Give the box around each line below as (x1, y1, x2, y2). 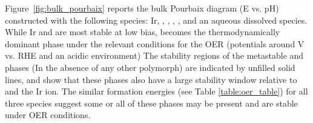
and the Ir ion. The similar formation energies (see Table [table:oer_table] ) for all (5, 85, 308, 98)
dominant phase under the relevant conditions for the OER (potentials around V (5, 37, 305, 50)
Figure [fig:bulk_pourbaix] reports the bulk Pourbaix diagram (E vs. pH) (5, 2, 279, 14)
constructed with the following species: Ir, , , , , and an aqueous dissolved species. (5, 13, 308, 26)
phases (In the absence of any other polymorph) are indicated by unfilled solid (5, 61, 295, 73)
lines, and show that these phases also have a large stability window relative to (5, 73, 297, 85)
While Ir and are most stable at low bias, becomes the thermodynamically (5, 25, 280, 38)
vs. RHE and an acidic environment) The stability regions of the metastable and (5, 49, 304, 62)
